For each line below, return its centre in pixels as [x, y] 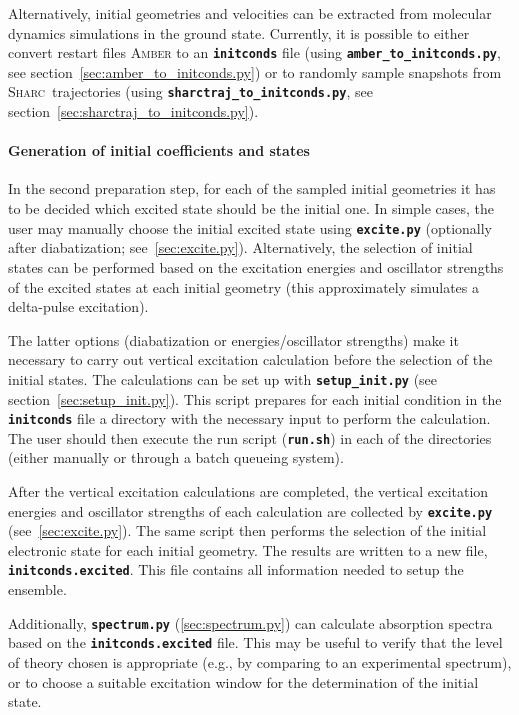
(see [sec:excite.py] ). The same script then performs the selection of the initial [247, 530]
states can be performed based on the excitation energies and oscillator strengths [256, 266]
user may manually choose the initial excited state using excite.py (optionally [250, 227]
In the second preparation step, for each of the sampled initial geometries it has [252, 188]
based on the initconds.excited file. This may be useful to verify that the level [255, 642]
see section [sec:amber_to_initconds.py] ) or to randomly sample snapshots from [255, 71]
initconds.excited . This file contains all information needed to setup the [236, 569]
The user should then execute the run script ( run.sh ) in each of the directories [250, 437]
